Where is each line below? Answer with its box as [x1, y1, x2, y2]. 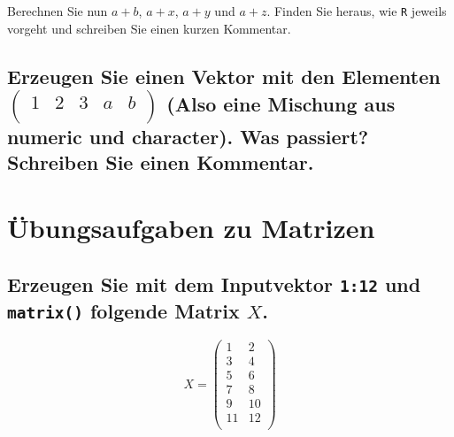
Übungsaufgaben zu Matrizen [7, 210, 375, 245]
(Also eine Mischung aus [166, 89, 396, 117]
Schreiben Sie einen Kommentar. [7, 149, 314, 176]
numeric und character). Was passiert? [7, 123, 369, 150]
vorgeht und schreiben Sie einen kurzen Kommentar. [7, 19, 291, 37]
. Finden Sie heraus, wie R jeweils [266, 2, 447, 19]
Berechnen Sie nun [7, 2, 108, 19]
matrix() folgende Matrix [7, 296, 240, 324]
